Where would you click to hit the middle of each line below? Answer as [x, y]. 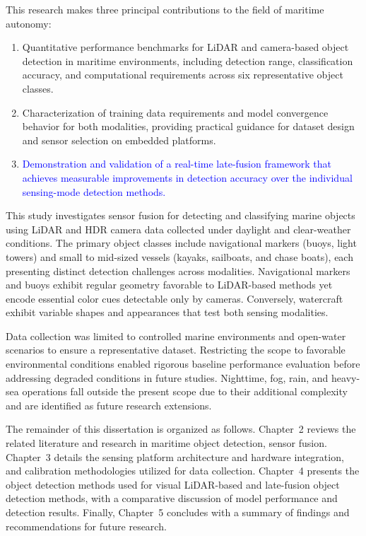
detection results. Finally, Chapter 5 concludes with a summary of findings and [178, 512]
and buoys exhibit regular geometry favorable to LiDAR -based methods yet [169, 285]
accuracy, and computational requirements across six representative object [183, 75]
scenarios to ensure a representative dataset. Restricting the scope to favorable [176, 350]
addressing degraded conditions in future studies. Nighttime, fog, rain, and [167, 377]
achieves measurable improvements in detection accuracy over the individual [187, 177]
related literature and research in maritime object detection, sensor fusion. [166, 443]
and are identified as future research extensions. [109, 405]
